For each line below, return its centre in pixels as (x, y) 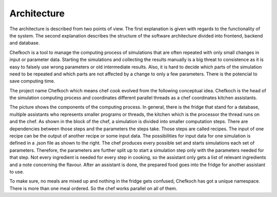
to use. (17, 171)
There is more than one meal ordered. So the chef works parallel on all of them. (93, 188)
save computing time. (32, 81)
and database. (25, 43)
